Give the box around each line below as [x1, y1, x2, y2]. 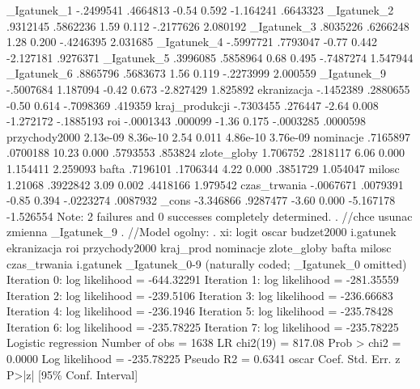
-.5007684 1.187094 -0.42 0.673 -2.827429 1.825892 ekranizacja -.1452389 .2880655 [6, 80, 410, 97]
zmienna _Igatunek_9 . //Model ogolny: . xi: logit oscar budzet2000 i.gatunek [6, 223, 397, 240]
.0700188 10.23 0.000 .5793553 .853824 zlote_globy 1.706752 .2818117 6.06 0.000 [6, 144, 405, 161]
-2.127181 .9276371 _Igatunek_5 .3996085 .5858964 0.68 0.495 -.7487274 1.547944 [6, 49, 414, 66]
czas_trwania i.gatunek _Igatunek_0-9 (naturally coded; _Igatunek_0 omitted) [6, 255, 407, 272]
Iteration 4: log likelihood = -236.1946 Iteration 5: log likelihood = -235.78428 [6, 302, 393, 319]
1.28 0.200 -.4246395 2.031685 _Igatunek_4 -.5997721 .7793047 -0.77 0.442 [6, 33, 378, 50]
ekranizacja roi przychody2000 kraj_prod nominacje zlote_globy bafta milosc [6, 239, 392, 256]
